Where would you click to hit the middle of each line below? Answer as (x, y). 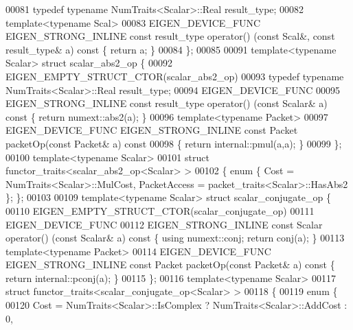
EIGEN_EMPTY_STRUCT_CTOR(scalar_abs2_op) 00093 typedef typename (175, 76)
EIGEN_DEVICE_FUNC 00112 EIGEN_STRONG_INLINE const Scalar (164, 224)
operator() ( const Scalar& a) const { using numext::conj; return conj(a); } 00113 (175, 238)
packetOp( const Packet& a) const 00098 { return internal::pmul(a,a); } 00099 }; (174, 143)
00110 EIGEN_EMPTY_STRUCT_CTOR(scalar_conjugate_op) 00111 (160, 210)
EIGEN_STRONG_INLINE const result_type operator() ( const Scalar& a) (167, 103)
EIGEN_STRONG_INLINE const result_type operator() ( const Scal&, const (170, 36)
